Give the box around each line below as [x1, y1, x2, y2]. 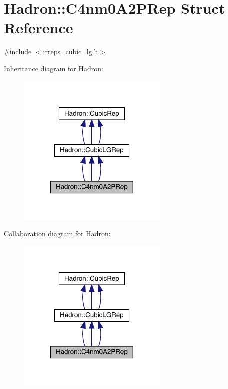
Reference [4, 17, 73, 38]
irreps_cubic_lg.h [43, 46, 98, 57]
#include [4, 46, 32, 57]
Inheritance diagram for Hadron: [4, 63, 103, 73]
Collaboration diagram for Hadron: [4, 228, 111, 239]
